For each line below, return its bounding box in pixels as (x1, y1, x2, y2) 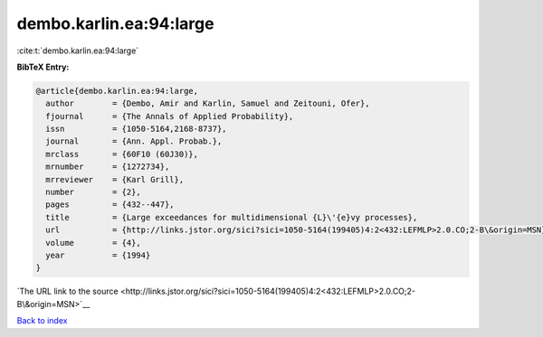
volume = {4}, (45, 238, 142, 248)
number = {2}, (45, 187, 142, 198)
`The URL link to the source (16, 286, 119, 297)
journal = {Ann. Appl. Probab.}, (45, 136, 223, 146)
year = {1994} (45, 250, 151, 260)
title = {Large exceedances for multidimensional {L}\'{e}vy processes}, (45, 212, 418, 222)
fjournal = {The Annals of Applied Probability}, (45, 111, 294, 121)
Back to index (16, 315, 68, 326)
